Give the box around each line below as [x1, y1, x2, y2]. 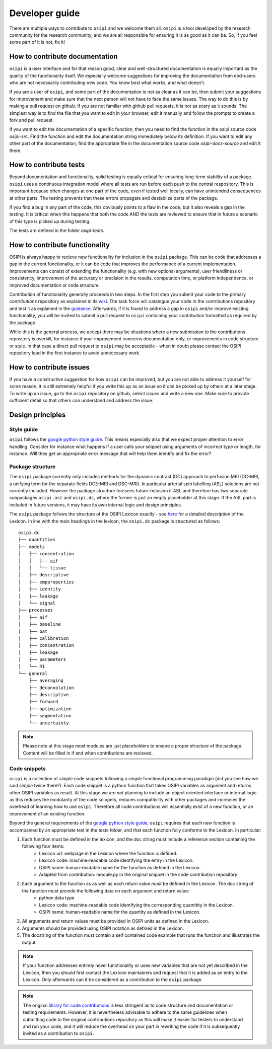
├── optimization [28, 706, 72, 712]
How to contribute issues [9, 363, 90, 371]
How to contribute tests [9, 161, 85, 169]
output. [22, 939, 37, 945]
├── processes [18, 607, 53, 613]
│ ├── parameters [18, 657, 66, 662]
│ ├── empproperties [18, 579, 75, 585]
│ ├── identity [18, 586, 61, 592]
